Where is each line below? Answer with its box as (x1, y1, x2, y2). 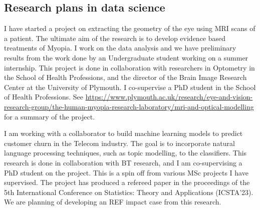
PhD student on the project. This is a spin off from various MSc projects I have (4, 167, 248, 177)
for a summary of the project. (4, 111, 95, 121)
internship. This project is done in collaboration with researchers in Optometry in (4, 62, 255, 72)
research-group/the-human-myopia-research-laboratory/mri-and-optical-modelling (4, 101, 254, 111)
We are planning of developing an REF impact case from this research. (4, 196, 221, 207)
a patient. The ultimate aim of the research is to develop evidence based (4, 32, 226, 43)
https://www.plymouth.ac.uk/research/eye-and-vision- (85, 91, 253, 102)
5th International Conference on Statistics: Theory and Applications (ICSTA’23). (4, 186, 253, 197)
